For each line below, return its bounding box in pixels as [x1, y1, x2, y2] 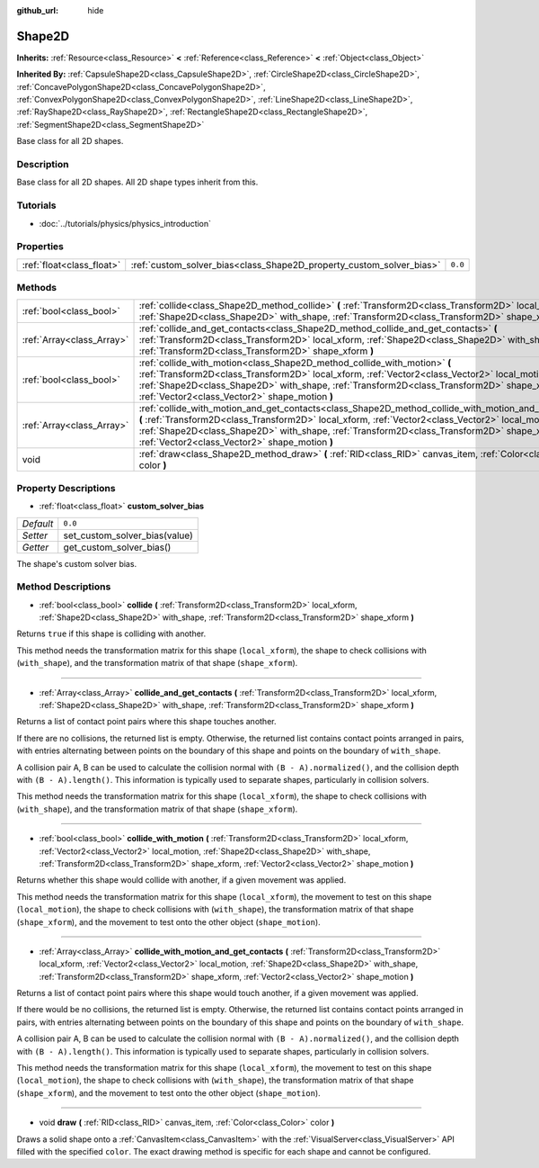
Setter [22, 529, 49, 542]
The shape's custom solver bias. [16, 558, 137, 569]
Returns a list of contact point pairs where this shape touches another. [16, 716, 277, 727]
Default [22, 517, 54, 530]
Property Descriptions [16, 481, 116, 494]
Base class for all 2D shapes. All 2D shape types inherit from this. [16, 176, 259, 188]
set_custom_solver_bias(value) [63, 529, 193, 542]
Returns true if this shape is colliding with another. [16, 628, 207, 639]
